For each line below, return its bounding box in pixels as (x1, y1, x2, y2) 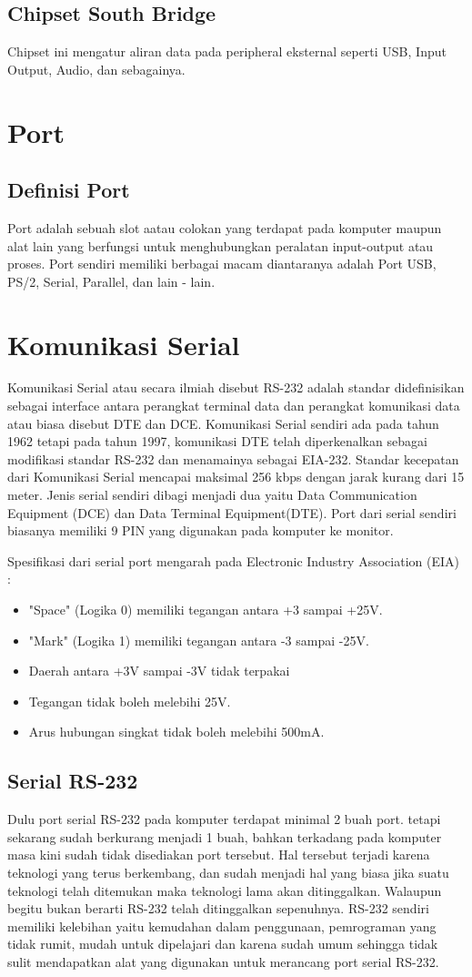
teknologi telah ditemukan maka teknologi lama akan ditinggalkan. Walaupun (7, 880, 442, 900)
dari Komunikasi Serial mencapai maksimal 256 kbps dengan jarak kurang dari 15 (7, 467, 465, 486)
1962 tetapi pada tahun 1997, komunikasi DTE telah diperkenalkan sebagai (7, 432, 427, 451)
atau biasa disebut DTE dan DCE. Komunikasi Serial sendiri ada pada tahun (7, 413, 439, 433)
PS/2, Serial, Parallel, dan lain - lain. (7, 271, 216, 290)
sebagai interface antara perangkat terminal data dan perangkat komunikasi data (7, 396, 460, 415)
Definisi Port (7, 176, 130, 204)
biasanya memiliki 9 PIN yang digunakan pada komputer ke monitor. (7, 521, 394, 540)
